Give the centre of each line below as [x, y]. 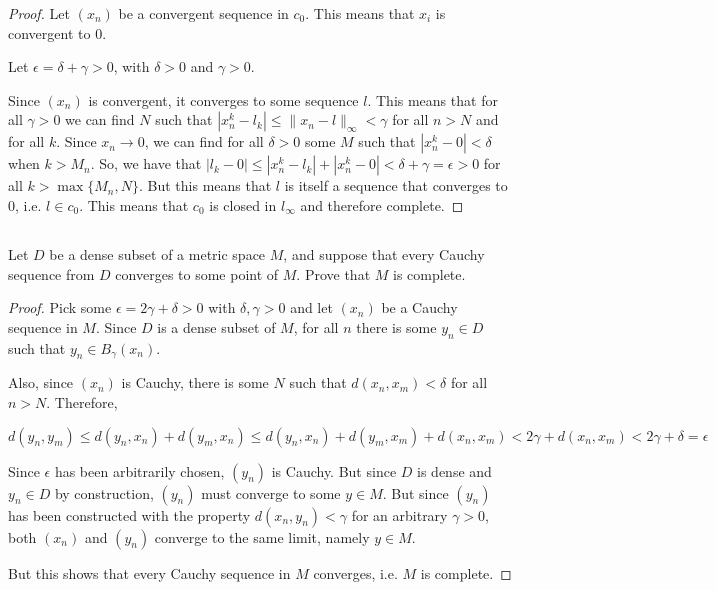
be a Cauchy [419, 307]
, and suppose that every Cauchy [384, 253]
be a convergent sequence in [203, 13]
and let [311, 307]
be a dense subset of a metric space [157, 253]
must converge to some [271, 492]
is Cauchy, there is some [195, 382]
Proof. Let [39, 13]
